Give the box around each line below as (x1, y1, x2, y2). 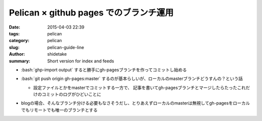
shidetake (47, 51, 67, 57)
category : (9, 38, 30, 44)
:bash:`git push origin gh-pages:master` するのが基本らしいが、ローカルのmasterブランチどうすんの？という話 (21, 76, 243, 82)
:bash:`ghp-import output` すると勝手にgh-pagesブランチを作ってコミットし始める (21, 67, 187, 73)
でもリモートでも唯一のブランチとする (21, 107, 98, 113)
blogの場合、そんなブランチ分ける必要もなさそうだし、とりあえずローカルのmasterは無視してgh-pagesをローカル (21, 100, 250, 106)
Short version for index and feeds (47, 58, 114, 64)
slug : (9, 44, 19, 50)
